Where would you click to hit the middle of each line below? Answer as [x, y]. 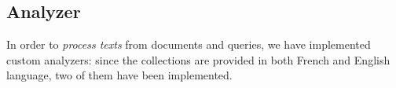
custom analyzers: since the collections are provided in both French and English [198, 59]
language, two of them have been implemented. [119, 75]
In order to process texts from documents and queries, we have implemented [189, 44]
